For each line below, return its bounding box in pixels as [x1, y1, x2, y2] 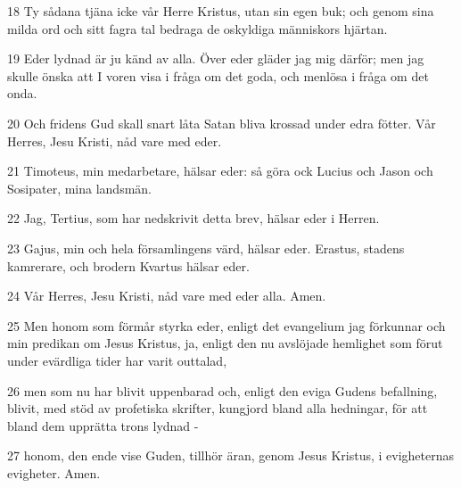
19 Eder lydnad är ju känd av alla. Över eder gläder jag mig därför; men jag [7, 49, 424, 68]
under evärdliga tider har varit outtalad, [7, 351, 227, 369]
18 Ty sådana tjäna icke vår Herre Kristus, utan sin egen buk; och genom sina [7, 2, 434, 20]
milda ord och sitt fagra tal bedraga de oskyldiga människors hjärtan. [7, 19, 388, 37]
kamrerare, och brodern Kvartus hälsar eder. [7, 256, 250, 275]
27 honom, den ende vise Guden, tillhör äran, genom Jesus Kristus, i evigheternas [7, 446, 455, 465]
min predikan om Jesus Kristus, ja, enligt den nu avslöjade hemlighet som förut [7, 334, 443, 352]
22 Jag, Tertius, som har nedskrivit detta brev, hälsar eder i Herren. [7, 209, 380, 227]
